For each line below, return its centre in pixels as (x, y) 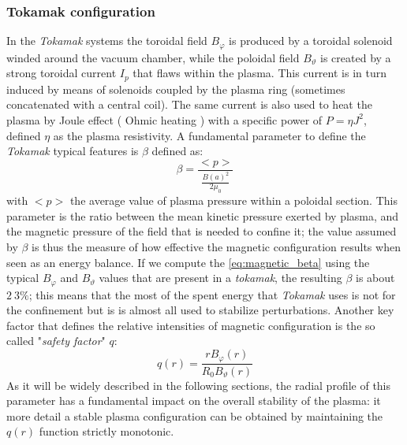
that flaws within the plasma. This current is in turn (260, 73)
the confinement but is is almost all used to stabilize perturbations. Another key (200, 310)
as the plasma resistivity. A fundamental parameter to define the (209, 135)
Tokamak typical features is (73, 151)
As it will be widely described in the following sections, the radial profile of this (199, 385)
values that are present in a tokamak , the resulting (220, 278)
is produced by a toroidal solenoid (311, 41)
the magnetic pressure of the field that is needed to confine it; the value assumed (202, 231)
